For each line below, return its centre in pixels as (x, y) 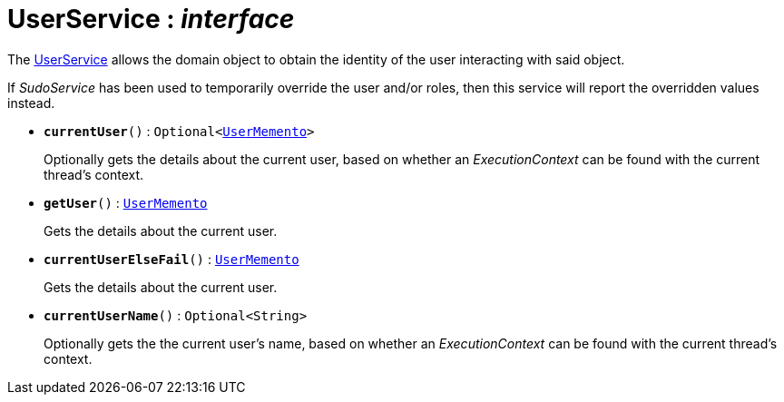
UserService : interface (151, 19)
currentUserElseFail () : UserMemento (171, 259)
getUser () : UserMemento (126, 202)
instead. (31, 103)
